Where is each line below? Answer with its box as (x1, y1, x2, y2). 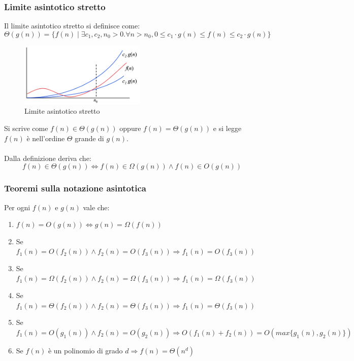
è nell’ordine (26, 133, 65, 143)
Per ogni (4, 202, 30, 212)
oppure (119, 122, 141, 133)
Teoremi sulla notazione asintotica (4, 182, 146, 194)
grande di (75, 133, 104, 143)
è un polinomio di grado (48, 345, 123, 355)
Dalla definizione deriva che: (4, 152, 91, 163)
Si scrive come (4, 122, 48, 133)
